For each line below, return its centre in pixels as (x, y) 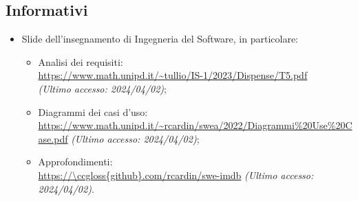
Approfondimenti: (75, 162)
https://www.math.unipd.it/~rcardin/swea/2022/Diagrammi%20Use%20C (195, 125)
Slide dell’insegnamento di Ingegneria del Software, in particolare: (160, 39)
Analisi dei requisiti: (81, 61)
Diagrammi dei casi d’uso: (93, 111)
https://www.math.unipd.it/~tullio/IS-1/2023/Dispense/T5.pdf (173, 75)
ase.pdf (53, 138)
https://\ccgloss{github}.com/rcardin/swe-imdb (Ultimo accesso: (176, 175)
